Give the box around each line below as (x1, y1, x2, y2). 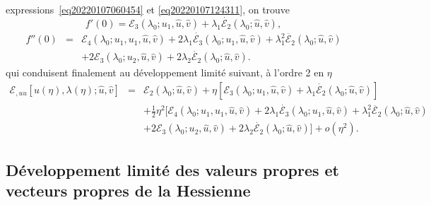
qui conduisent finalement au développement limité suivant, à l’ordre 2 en (6, 65, 324, 80)
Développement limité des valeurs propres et (6, 158, 339, 180)
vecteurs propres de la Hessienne (6, 180, 251, 201)
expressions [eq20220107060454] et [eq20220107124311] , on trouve (6, 2, 290, 16)
